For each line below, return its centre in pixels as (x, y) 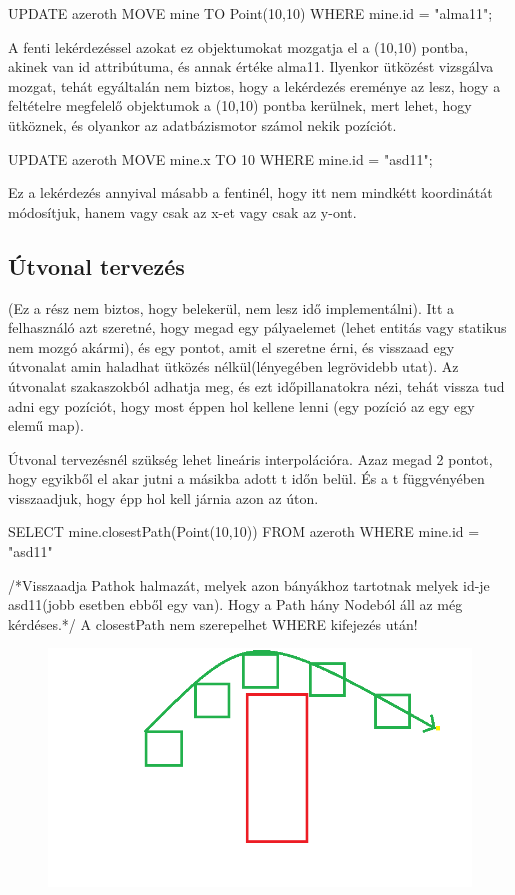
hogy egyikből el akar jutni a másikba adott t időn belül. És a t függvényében (246, 478)
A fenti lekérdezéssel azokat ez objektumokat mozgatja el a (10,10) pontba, (238, 46)
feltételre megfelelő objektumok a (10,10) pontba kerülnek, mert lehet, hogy (240, 105)
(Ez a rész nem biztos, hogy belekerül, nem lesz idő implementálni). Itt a (231, 307)
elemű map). (46, 425)
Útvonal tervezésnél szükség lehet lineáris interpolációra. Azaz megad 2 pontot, (250, 458)
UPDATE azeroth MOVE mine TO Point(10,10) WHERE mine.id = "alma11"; (250, 13)
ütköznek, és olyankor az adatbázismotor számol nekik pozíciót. (202, 124)
